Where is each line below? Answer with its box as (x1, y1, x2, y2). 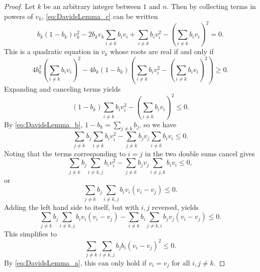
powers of (4, 11, 33, 21)
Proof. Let (4, 1, 35, 11)
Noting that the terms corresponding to (4, 148, 126, 158)
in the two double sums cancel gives (145, 148, 255, 158)
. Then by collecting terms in (167, 1, 256, 11)
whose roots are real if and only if (110, 46, 214, 57)
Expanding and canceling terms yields (4, 83, 121, 94)
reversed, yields (152, 201, 199, 212)
